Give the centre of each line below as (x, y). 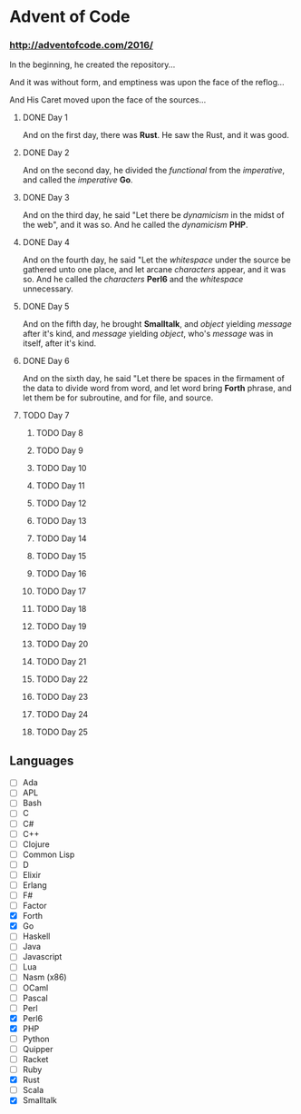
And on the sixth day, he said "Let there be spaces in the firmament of (154, 379)
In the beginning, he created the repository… (92, 64)
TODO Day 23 (62, 697)
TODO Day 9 (59, 450)
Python (36, 1039)
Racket (35, 1059)
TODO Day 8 (59, 433)
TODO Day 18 (61, 609)
